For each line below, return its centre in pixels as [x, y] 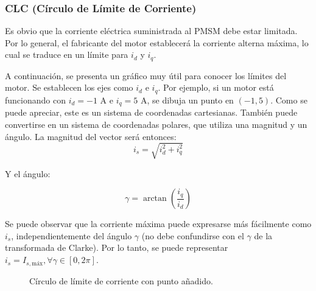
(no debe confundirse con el [193, 235]
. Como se [289, 100]
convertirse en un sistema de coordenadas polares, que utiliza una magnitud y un [156, 124]
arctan [155, 199]
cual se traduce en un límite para [67, 54]
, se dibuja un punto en [190, 100]
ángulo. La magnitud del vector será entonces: [91, 136]
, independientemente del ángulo [72, 235]
